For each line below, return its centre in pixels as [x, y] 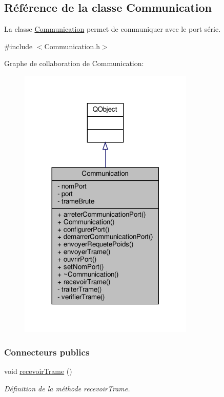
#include [18, 46]
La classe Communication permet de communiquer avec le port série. [113, 29]
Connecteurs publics [47, 352]
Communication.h [72, 46]
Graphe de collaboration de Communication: [74, 63]
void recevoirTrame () [38, 371]
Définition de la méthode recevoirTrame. [67, 388]
